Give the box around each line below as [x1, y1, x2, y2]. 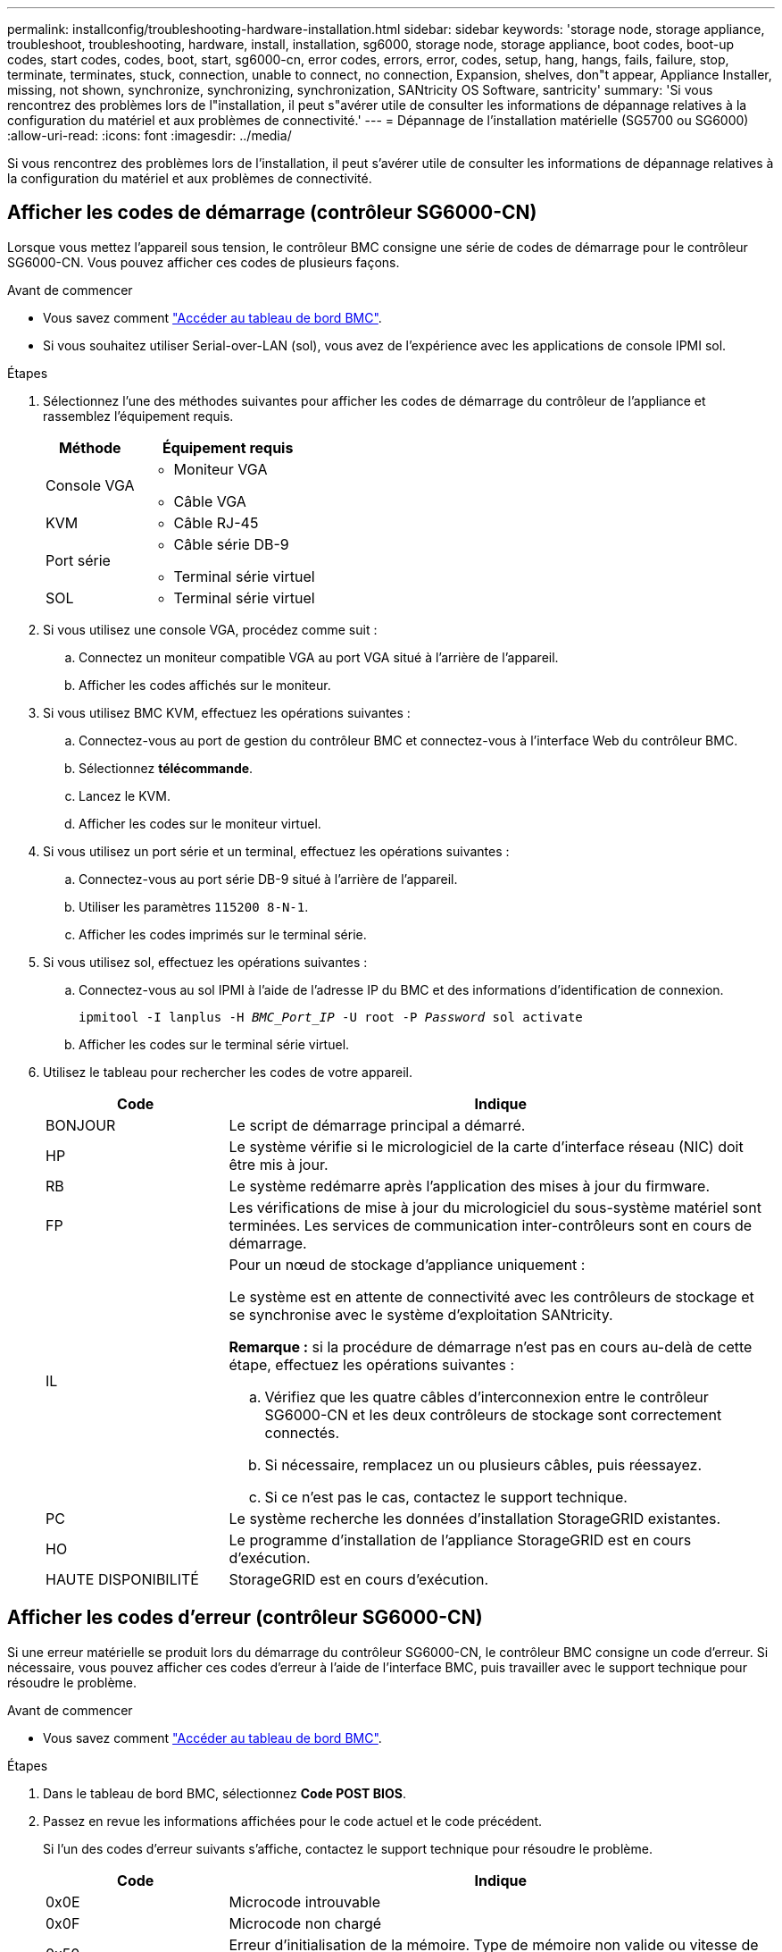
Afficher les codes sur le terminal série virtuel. [79, 1036, 350, 1052]
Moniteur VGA [173, 459, 268, 478]
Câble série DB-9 [173, 534, 289, 553]
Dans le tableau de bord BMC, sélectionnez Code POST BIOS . [43, 1785, 406, 1801]
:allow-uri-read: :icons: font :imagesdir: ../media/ [7, 128, 292, 143]
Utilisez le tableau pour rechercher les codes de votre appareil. [43, 1064, 413, 1080]
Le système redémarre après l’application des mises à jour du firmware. [229, 1176, 711, 1195]
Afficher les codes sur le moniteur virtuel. [79, 815, 321, 831]
